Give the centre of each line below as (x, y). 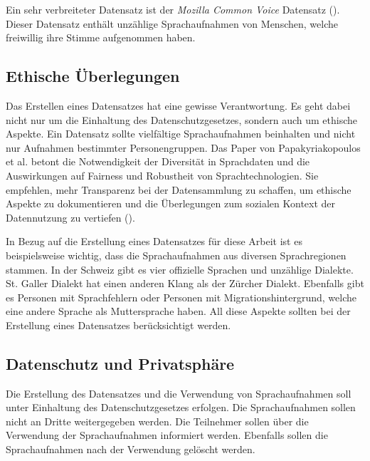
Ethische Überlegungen (93, 76)
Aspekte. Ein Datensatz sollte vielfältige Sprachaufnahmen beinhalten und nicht (181, 134)
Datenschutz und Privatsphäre (120, 363)
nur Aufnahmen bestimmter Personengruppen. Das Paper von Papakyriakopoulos (183, 147)
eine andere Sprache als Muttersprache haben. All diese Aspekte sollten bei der (178, 311)
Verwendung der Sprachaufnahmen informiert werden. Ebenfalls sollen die (167, 435)
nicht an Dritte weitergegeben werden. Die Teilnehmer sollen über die (157, 421)
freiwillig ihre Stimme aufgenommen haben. (101, 37)
